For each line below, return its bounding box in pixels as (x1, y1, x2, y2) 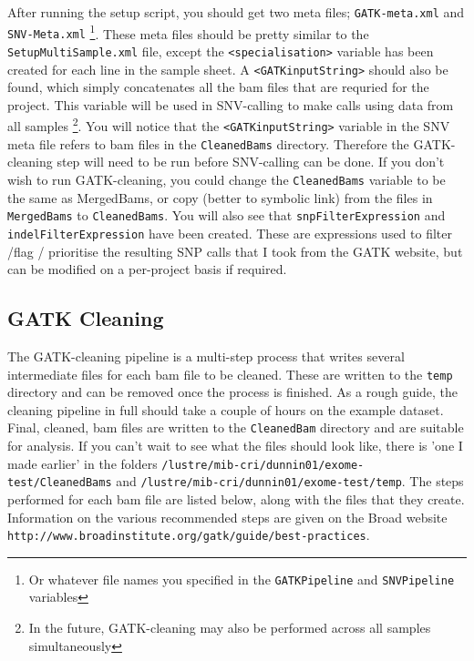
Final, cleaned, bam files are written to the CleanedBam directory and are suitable (7, 418, 464, 437)
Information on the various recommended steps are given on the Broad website (7, 507, 448, 526)
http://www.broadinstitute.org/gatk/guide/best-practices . (7, 525, 370, 544)
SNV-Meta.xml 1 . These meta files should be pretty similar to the (7, 21, 369, 43)
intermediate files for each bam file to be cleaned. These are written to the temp (7, 364, 453, 383)
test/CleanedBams (7, 476, 112, 490)
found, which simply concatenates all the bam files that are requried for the (7, 77, 429, 97)
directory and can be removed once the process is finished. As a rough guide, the (7, 382, 459, 402)
